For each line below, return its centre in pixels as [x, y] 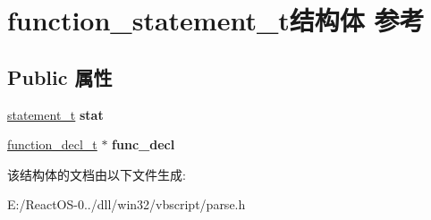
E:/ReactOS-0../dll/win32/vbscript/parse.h [127, 204]
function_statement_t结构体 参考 [216, 20]
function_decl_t [52, 144]
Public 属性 [60, 76]
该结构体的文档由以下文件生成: [97, 174]
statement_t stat [55, 114]
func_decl [144, 144]
